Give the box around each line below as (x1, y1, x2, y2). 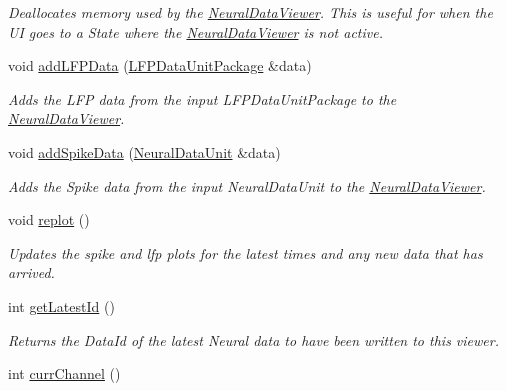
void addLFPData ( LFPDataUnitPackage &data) (8, 55, 312, 76)
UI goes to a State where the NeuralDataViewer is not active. (8, 21, 383, 42)
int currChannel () (8, 363, 121, 384)
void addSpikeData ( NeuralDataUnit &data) (8, 141, 281, 162)
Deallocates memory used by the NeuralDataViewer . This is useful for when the (8, 2, 493, 22)
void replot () (8, 209, 90, 230)
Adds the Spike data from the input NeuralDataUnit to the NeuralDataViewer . (8, 175, 486, 196)
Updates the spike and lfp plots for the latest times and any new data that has (8, 242, 483, 263)
